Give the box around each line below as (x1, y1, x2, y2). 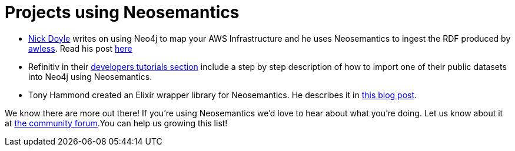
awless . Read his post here (28, 43, 132, 53)
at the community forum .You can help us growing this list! (5, 118, 228, 128)
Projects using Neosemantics (5, 2, 240, 22)
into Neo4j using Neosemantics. (28, 71, 152, 82)
